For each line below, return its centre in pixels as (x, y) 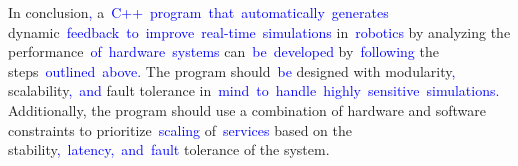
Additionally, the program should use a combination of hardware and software (247, 109)
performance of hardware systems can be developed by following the (223, 51)
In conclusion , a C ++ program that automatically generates (198, 12)
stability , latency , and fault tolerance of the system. (169, 149)
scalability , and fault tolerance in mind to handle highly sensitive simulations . (254, 90)
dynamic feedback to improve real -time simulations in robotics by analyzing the (259, 31)
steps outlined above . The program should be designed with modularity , (232, 70)
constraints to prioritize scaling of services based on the (180, 129)
